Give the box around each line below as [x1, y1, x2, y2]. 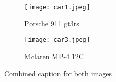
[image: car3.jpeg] [24, 36, 90, 44]
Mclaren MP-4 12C [24, 50, 84, 61]
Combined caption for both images [4, 68, 112, 78]
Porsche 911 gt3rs [24, 18, 79, 29]
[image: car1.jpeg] [24, 4, 90, 11]
